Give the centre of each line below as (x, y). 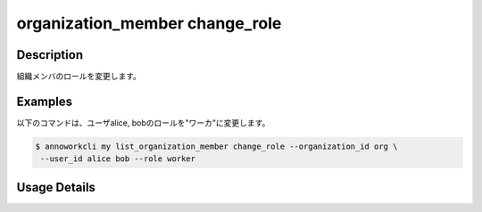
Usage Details (56, 187)
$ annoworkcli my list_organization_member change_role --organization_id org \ (216, 146)
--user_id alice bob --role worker (118, 159)
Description (50, 55)
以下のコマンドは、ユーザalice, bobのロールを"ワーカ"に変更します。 (143, 122)
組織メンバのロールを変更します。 (79, 77)
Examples (45, 101)
